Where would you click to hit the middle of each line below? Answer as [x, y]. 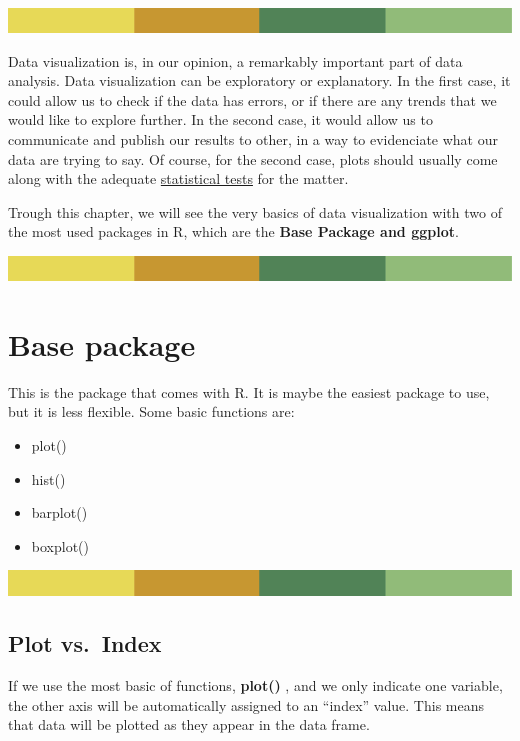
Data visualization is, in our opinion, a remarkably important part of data [235, 60]
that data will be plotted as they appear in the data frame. [189, 724]
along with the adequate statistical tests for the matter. [178, 178]
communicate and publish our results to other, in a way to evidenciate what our [253, 139]
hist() [48, 478]
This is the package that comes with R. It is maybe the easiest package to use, [249, 391]
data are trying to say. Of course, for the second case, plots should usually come [253, 158]
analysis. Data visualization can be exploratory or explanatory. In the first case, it [259, 80]
